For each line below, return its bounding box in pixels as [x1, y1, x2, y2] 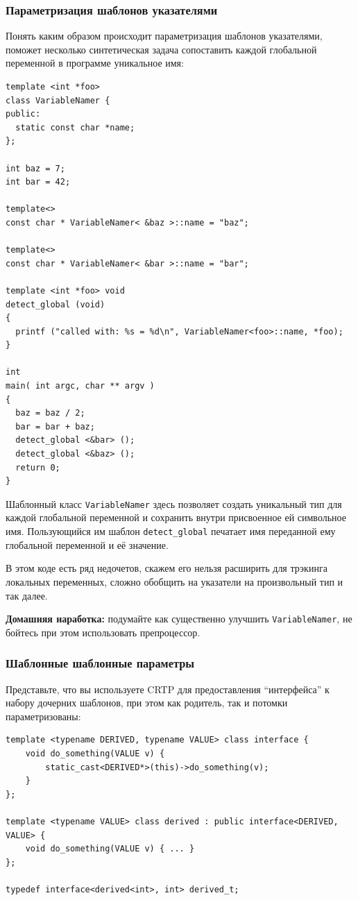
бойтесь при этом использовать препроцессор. [6, 625, 201, 639]
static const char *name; [15, 122, 135, 133]
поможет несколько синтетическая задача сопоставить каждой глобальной [6, 42, 317, 56]
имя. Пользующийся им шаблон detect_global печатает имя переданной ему [6, 524, 336, 538]
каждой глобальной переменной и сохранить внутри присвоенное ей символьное [6, 510, 346, 525]
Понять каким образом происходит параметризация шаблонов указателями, [6, 28, 323, 43]
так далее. [6, 588, 48, 602]
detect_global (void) [6, 299, 105, 309]
